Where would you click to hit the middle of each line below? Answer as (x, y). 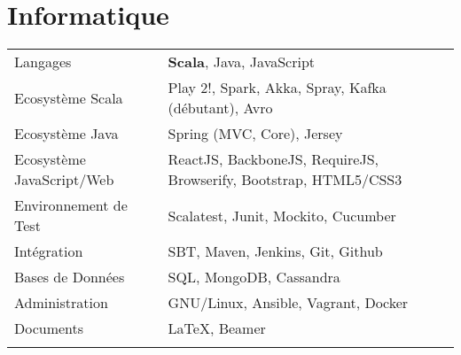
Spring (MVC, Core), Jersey (255, 134)
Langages (43, 62)
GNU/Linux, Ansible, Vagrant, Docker (288, 303)
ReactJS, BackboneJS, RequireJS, (273, 159)
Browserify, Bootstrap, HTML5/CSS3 (285, 180)
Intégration (49, 251)
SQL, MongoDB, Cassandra (254, 277)
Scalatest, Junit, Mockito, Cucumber (282, 215)
